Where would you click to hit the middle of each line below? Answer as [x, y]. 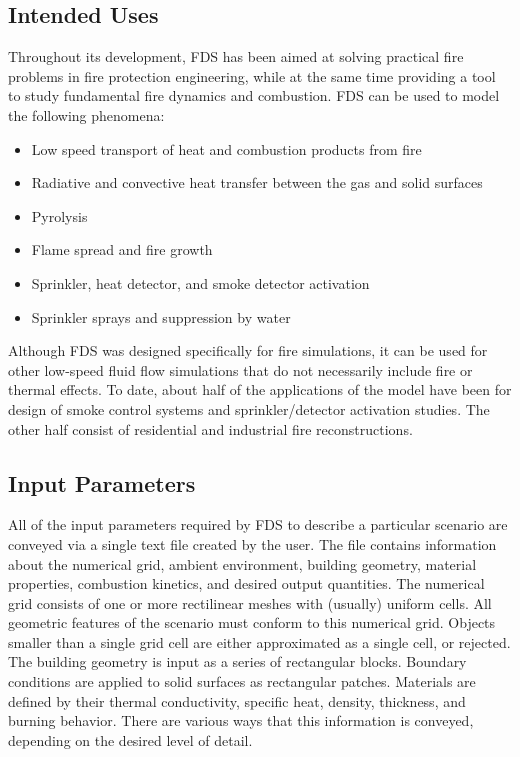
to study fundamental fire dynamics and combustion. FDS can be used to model [254, 95]
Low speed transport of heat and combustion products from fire [226, 148]
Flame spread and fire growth [122, 249]
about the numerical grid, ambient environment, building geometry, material [242, 563]
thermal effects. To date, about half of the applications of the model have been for [260, 389]
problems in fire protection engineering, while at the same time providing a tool [252, 75]
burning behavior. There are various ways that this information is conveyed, [241, 720]
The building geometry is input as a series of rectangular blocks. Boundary [237, 661]
